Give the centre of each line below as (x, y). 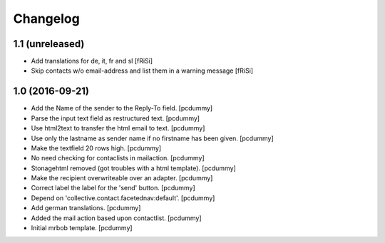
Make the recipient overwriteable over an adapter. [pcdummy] (122, 178)
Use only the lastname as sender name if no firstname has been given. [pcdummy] (152, 138)
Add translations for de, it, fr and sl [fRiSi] (92, 61)
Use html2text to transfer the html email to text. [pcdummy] (118, 128)
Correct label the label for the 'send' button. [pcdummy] (113, 188)
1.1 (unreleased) (49, 44)
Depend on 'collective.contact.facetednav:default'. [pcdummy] (123, 198)
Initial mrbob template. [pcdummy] (82, 228)
